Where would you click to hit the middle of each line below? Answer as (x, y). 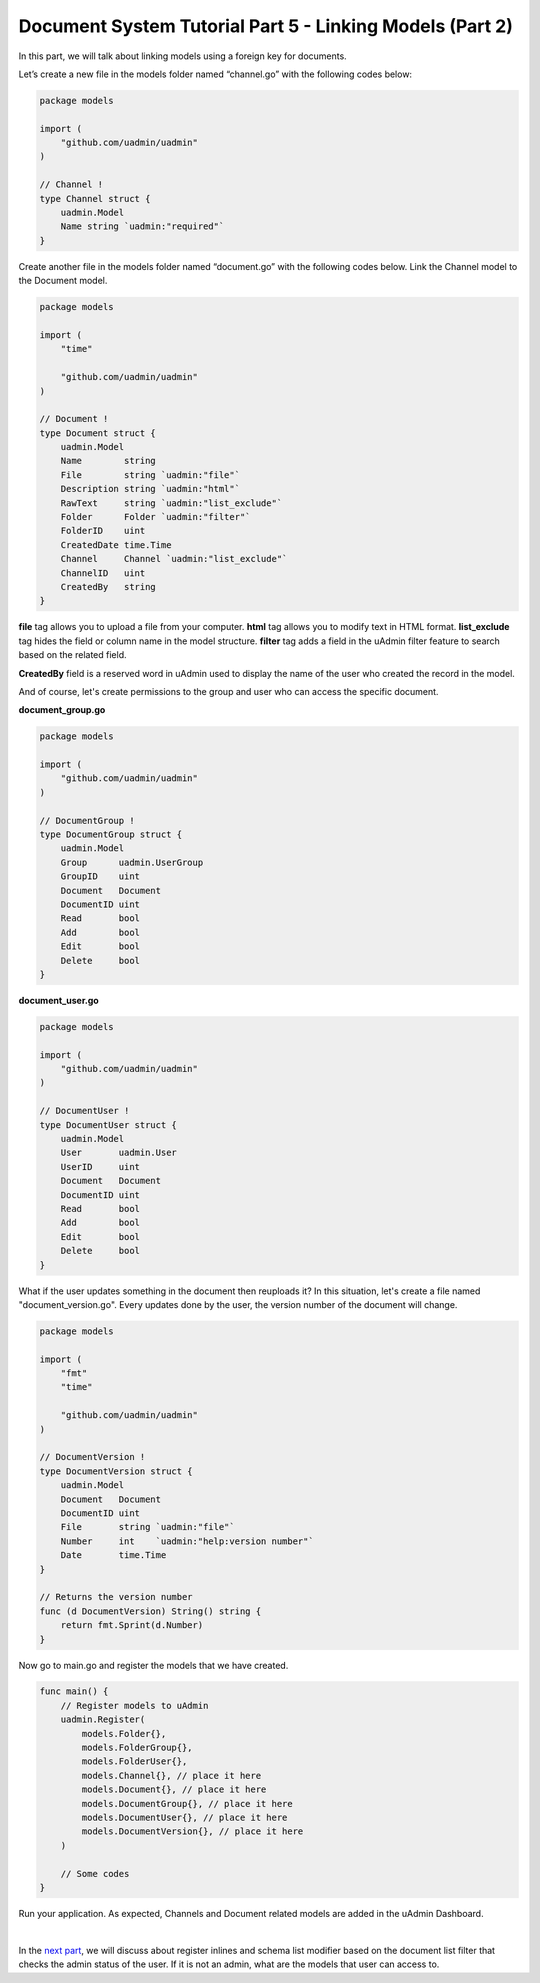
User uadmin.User (118, 1153)
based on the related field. (72, 655)
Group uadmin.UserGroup (132, 862)
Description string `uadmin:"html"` (150, 489)
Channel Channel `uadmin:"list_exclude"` (174, 559)
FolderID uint (103, 531)
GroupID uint (100, 876)
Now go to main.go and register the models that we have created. (153, 1665)
